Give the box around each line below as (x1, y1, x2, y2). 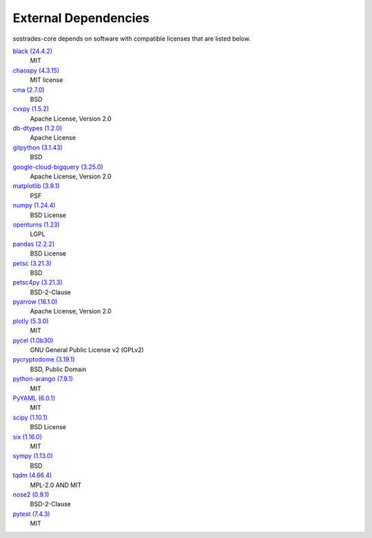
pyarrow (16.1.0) (12, 298, 58, 306)
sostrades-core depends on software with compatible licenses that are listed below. (12, 34, 251, 43)
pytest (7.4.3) (12, 510, 51, 518)
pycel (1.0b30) (12, 336, 54, 344)
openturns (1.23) (12, 220, 60, 229)
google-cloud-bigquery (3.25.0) (12, 163, 103, 171)
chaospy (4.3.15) (12, 66, 60, 74)
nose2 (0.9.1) (12, 490, 50, 499)
